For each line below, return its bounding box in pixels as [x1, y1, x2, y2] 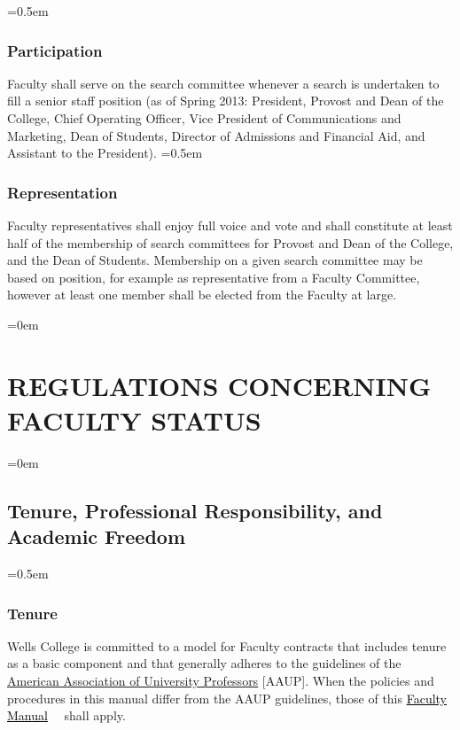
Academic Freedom [7, 523, 186, 550]
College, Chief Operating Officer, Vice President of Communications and [7, 109, 402, 127]
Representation [7, 181, 118, 203]
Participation [7, 39, 103, 61]
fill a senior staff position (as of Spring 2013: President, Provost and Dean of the [7, 91, 444, 110]
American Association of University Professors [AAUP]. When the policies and [7, 672, 434, 690]
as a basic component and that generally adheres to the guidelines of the [7, 654, 402, 672]
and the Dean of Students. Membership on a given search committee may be [7, 251, 423, 269]
